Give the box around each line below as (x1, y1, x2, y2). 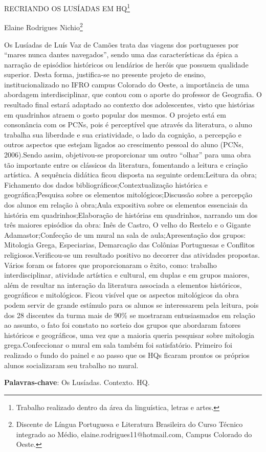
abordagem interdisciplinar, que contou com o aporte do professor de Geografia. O (4, 89, 262, 100)
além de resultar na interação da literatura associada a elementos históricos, (4, 279, 242, 290)
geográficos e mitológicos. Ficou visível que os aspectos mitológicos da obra (4, 289, 239, 300)
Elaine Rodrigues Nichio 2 (4, 20, 83, 32)
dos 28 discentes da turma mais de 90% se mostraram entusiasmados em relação (4, 309, 255, 320)
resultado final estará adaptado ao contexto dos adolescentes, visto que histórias (4, 99, 255, 110)
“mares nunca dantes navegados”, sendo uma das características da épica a (4, 49, 238, 60)
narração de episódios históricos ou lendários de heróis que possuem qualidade (4, 59, 249, 70)
